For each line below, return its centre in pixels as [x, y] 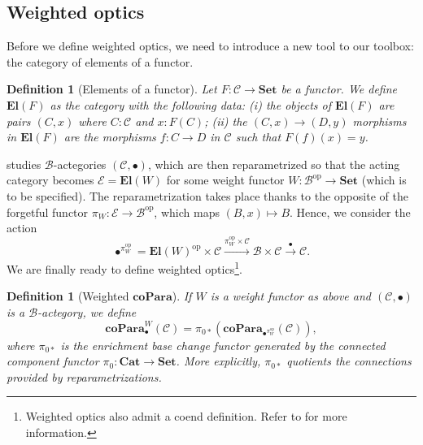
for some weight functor [225, 180]
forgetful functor [48, 212]
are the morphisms [110, 137]
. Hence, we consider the [350, 212]
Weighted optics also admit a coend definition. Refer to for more [186, 416]
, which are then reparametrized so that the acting [274, 164]
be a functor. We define [339, 89]
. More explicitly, [218, 361]
